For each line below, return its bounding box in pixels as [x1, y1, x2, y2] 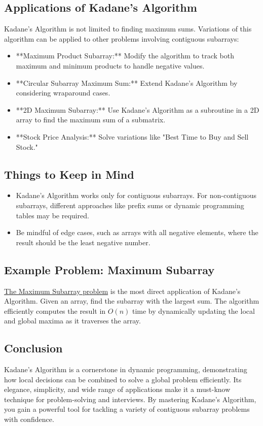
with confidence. [4, 414, 54, 424]
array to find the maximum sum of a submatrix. [16, 114, 166, 125]
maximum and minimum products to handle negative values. [16, 60, 205, 71]
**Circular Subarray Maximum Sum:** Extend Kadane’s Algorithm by [16, 77, 238, 88]
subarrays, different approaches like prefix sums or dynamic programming [16, 200, 244, 210]
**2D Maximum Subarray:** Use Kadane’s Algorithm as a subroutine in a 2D [16, 104, 259, 115]
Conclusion [4, 340, 63, 356]
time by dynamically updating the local [132, 305, 255, 316]
